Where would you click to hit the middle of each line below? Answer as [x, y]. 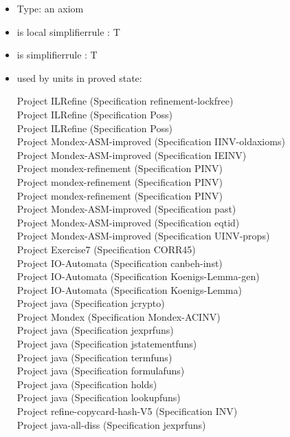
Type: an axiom [50, 8]
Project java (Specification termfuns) [94, 357]
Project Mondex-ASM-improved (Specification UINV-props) [143, 236]
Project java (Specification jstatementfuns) [107, 344]
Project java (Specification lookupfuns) [99, 397]
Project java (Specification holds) [87, 384]
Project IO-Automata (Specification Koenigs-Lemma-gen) [138, 276]
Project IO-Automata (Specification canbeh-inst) [120, 263]
